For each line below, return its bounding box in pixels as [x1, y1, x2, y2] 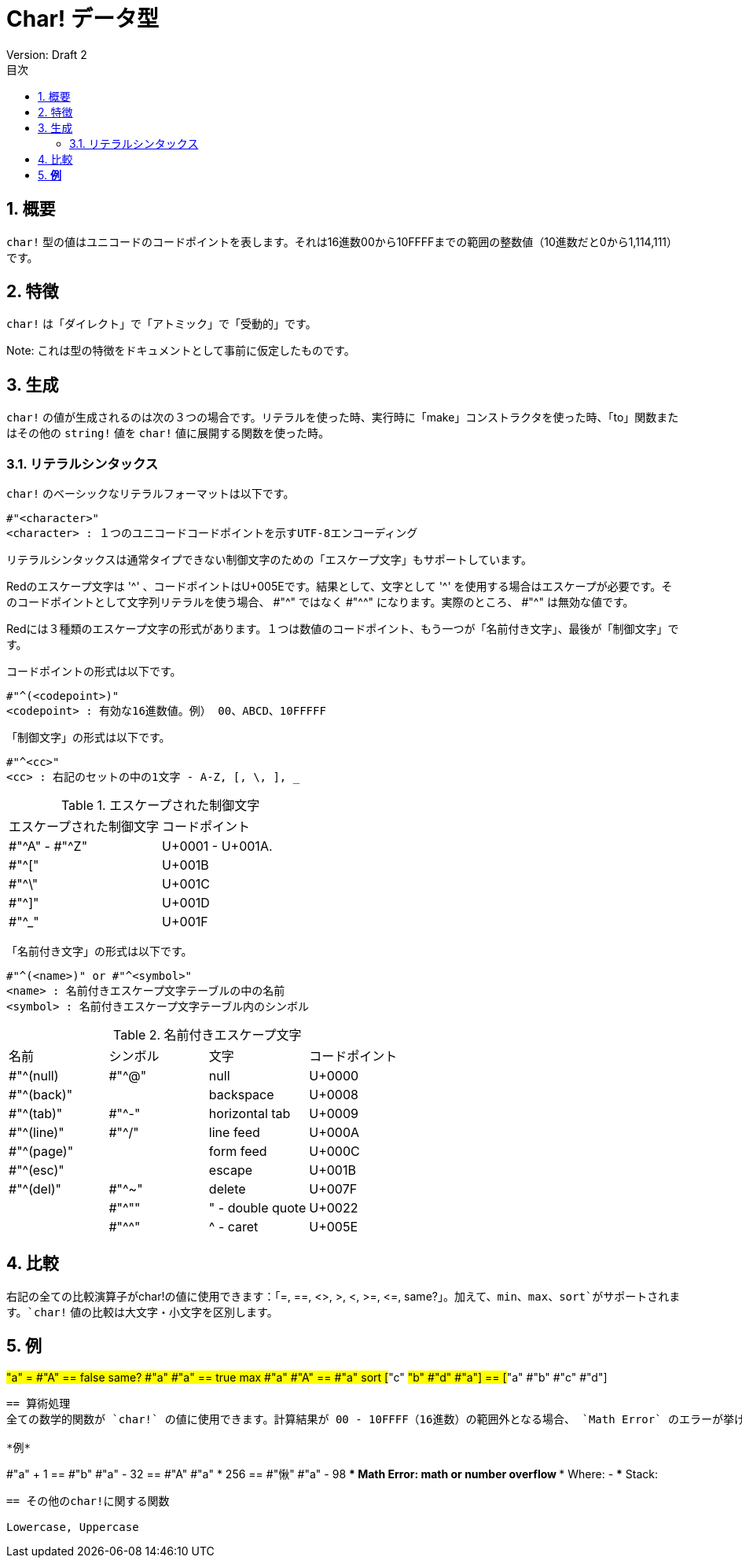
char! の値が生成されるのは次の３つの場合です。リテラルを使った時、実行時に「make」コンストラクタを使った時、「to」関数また [6, 410, 679, 425]
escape [208, 1162, 253, 1179]
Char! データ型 [6, 6, 159, 32]
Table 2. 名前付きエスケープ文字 [113, 1027, 302, 1043]
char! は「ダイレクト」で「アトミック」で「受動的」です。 [6, 317, 317, 331]
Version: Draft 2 [6, 47, 87, 61]
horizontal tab [208, 1106, 291, 1122]
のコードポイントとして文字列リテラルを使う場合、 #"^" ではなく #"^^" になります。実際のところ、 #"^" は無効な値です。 [6, 595, 634, 609]
